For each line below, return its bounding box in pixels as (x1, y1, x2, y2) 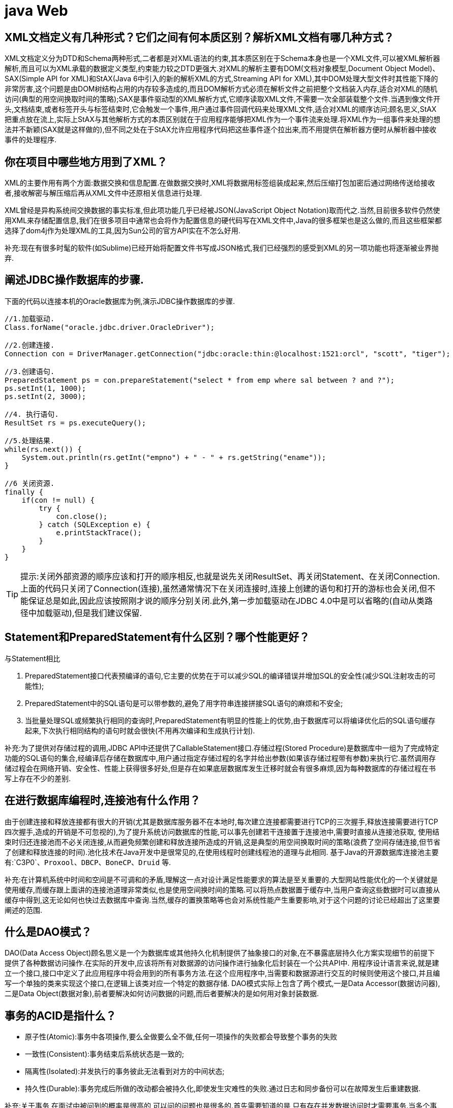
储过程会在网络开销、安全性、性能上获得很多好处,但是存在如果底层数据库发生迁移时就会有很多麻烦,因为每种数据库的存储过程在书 (5, 763, 436, 773)
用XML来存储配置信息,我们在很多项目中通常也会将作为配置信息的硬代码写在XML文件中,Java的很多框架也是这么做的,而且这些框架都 (5, 216, 442, 225)
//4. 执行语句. (5, 410, 59, 418)
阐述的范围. (5, 905, 43, 914)
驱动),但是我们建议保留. (53, 607, 142, 618)
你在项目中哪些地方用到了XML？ (5, 155, 167, 168)
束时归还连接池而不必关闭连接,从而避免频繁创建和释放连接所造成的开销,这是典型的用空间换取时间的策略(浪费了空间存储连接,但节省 (5, 837, 441, 846)
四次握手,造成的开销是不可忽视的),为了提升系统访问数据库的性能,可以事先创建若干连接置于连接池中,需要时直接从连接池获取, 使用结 (5, 827, 440, 836)
